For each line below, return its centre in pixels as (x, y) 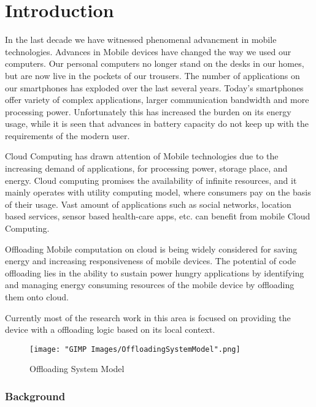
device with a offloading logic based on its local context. (110, 329)
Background (35, 396)
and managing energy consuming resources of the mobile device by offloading (150, 285)
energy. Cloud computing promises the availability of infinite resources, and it (151, 180)
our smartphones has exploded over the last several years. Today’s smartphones (154, 87)
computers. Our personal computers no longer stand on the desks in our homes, (155, 63)
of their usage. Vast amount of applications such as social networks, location (148, 204)
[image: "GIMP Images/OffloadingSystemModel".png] (135, 349)
